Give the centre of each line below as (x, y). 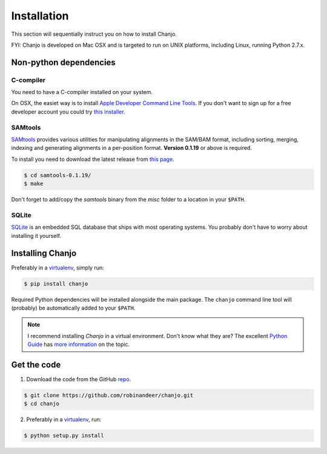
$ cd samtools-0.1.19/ (58, 175)
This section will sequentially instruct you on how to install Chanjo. (94, 34)
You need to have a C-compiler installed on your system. (82, 92)
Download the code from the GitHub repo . (79, 379)
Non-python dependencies (64, 62)
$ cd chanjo (42, 404)
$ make (34, 184)
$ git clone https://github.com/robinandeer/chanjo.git (109, 395)
